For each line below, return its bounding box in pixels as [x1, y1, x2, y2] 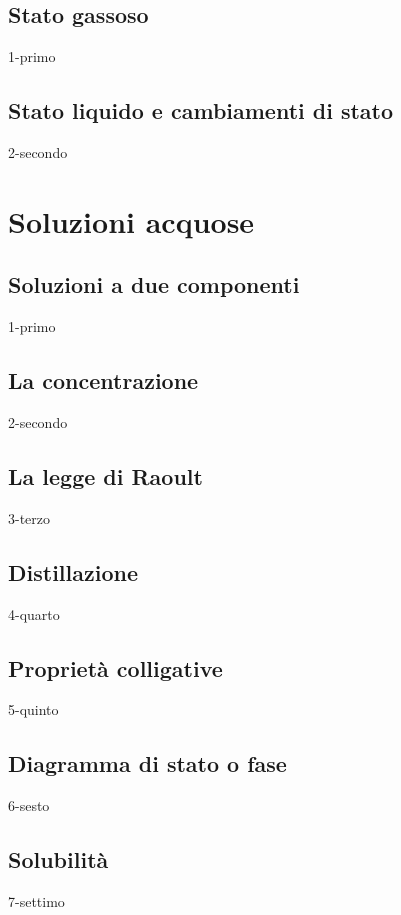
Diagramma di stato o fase [8, 748, 287, 779]
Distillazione [8, 556, 138, 587]
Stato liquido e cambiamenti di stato [8, 95, 394, 126]
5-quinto [8, 699, 59, 720]
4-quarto [8, 603, 60, 624]
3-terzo [8, 507, 51, 528]
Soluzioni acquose [8, 200, 255, 241]
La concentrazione [8, 365, 199, 396]
